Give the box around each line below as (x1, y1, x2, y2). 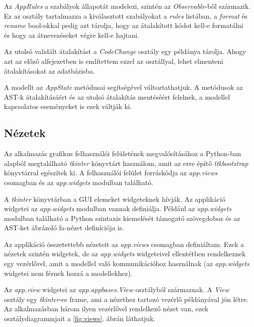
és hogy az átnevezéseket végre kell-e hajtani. (4, 29, 139, 40)
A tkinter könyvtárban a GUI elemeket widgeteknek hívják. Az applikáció (4, 193, 226, 204)
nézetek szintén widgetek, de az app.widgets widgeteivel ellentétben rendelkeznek (4, 248, 246, 259)
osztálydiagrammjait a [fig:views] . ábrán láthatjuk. (4, 313, 155, 324)
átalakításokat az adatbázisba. (4, 65, 95, 76)
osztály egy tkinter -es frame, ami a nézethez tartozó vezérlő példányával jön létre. (4, 294, 249, 304)
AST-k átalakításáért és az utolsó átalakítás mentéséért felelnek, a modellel (4, 91, 230, 102)
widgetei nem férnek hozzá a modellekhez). (4, 268, 133, 278)
